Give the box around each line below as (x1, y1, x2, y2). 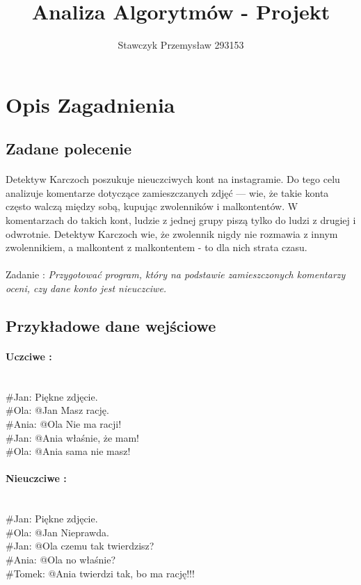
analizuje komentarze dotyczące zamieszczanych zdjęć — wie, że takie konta (6, 185, 329, 200)
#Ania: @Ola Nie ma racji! (6, 416, 122, 431)
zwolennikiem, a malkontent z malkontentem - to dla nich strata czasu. (6, 240, 307, 255)
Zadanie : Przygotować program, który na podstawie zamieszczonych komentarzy (6, 267, 346, 282)
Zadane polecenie (6, 138, 132, 159)
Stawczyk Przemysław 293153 (118, 38, 244, 52)
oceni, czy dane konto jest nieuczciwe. (6, 281, 167, 296)
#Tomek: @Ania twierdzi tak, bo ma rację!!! (6, 566, 195, 580)
